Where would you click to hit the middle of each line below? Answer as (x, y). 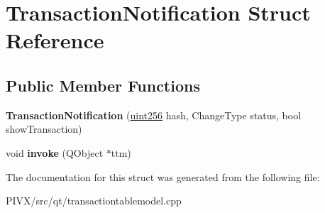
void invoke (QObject (55, 152)
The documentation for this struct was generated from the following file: (163, 176)
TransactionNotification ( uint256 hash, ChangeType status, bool (154, 115)
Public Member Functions (103, 85)
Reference (55, 40)
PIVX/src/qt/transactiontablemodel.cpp (94, 201)
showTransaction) (44, 129)
